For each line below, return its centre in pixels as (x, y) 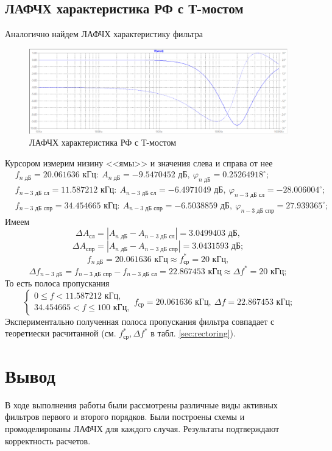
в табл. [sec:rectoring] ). (193, 333)
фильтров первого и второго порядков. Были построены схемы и (125, 417)
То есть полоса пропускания (57, 283)
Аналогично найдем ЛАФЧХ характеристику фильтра (104, 34)
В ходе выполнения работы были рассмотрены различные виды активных (141, 404)
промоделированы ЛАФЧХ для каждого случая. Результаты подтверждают (142, 428)
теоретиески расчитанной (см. (61, 333)
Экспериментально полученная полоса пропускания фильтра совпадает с (140, 321)
